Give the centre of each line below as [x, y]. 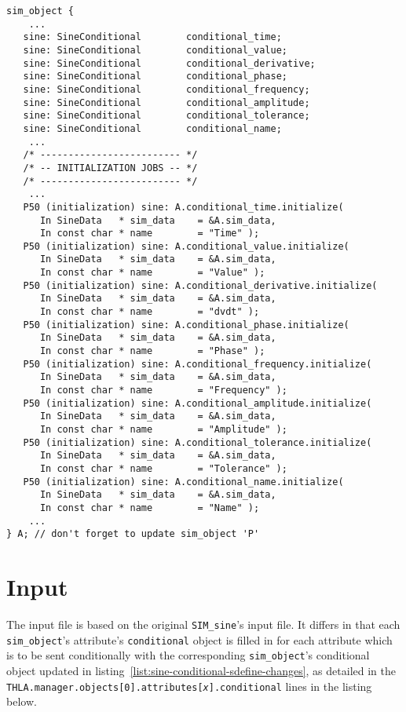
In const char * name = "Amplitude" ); [163, 429]
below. [22, 701]
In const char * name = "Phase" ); [152, 351]
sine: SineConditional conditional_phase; [155, 77]
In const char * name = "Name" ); [150, 508]
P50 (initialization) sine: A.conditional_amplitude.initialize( [198, 403]
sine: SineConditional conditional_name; [152, 128]
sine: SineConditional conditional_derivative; [169, 63]
